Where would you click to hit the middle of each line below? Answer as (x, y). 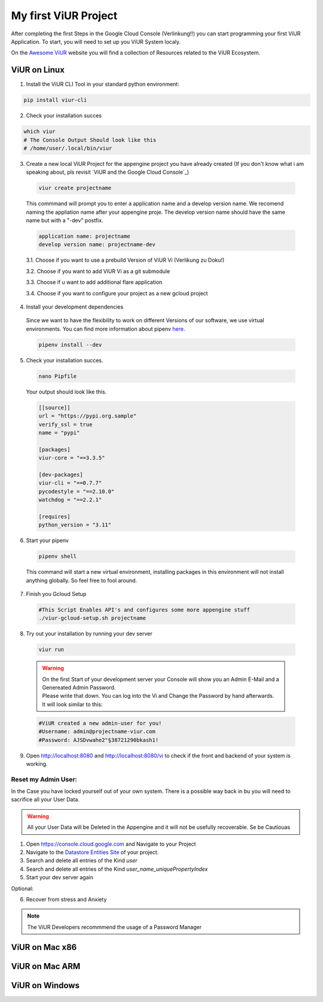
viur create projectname (75, 188)
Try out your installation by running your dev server (89, 634)
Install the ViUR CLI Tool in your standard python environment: (103, 84)
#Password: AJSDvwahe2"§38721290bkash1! (98, 740)
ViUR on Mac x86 (44, 947)
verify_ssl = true (65, 424)
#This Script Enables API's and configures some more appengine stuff (144, 610)
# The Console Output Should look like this (90, 140)
